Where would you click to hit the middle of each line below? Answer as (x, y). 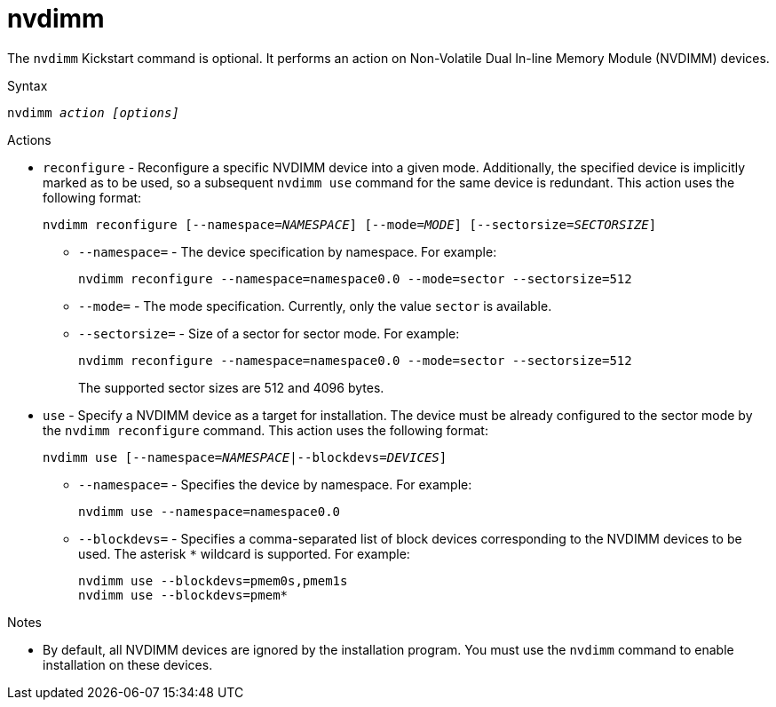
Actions (29, 139)
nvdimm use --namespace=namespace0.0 (210, 511)
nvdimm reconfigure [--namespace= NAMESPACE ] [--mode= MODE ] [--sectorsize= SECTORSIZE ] (350, 224)
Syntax (28, 85)
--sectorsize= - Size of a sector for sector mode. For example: (269, 333)
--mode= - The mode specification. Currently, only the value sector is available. (315, 306)
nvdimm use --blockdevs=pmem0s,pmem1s (213, 580)
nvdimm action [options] (93, 112)
